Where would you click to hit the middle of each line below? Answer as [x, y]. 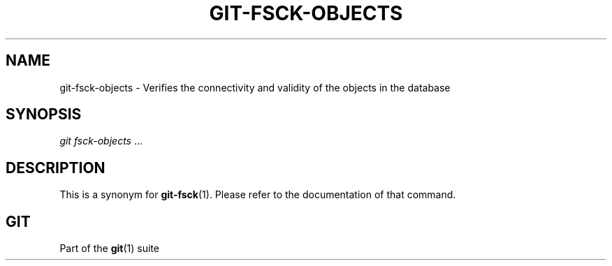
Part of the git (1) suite [109, 249]
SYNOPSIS [44, 114]
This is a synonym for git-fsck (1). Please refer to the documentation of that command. [258, 195]
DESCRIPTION [56, 168]
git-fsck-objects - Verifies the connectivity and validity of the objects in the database [255, 87]
